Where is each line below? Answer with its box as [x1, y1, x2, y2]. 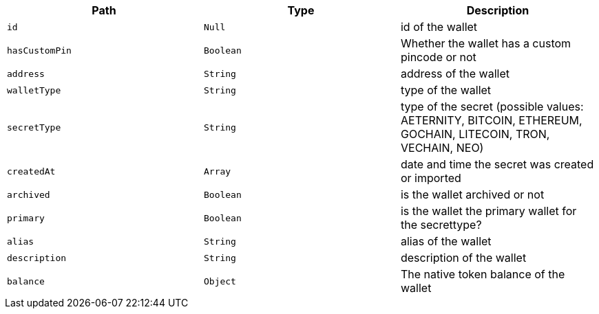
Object [203, 276, 236, 287]
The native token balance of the [400, 267, 565, 281]
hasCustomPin [7, 45, 72, 56]
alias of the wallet [400, 234, 492, 248]
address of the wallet [400, 67, 509, 80]
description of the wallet [400, 251, 527, 265]
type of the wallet [400, 83, 492, 97]
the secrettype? [400, 218, 482, 232]
